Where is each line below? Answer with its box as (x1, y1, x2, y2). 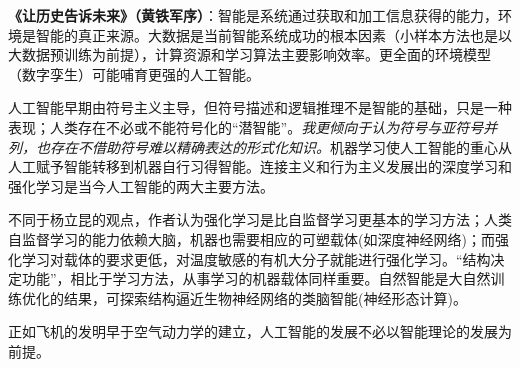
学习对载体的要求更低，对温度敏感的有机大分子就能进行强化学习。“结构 (21, 248, 491, 269)
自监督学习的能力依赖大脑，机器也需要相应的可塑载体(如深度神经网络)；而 (8, 228, 495, 249)
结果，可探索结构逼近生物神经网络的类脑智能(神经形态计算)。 (63, 287, 467, 308)
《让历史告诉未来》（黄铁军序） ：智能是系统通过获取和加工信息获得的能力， (8, 5, 498, 25)
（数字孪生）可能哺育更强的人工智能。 (8, 63, 260, 84)
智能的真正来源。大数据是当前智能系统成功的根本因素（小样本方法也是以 (35, 24, 512, 45)
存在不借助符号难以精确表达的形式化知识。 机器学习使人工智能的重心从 (49, 136, 512, 157)
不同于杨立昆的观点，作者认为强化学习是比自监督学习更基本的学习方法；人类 (8, 209, 512, 230)
